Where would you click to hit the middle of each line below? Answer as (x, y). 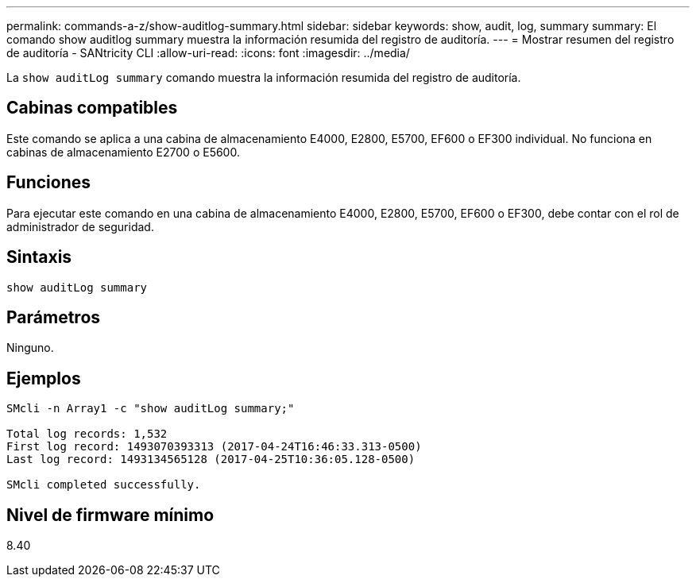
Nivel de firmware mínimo (110, 515)
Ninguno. (30, 348)
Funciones (49, 183)
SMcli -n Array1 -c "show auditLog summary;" (151, 409)
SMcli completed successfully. (104, 485)
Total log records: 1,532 (87, 434)
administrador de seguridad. (80, 226)
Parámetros (54, 317)
